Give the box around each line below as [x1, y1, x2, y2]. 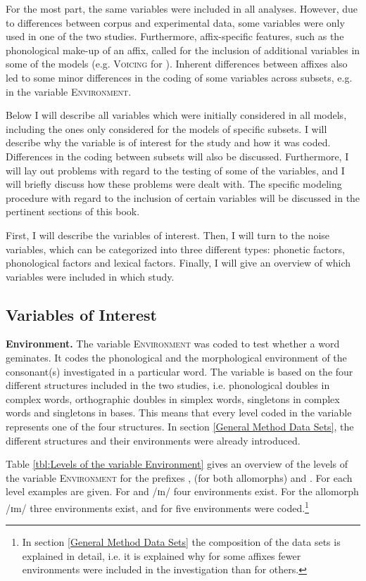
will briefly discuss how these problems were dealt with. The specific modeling [6, 177, 342, 191]
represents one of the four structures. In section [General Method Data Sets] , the [6, 419, 354, 434]
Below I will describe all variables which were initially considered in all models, [6, 108, 347, 122]
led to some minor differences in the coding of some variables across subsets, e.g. [6, 70, 353, 84]
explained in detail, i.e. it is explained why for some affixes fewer [22, 548, 301, 563]
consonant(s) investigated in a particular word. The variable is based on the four [6, 364, 353, 378]
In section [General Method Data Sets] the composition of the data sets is [22, 535, 341, 549]
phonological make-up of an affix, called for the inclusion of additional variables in [6, 42, 360, 57]
